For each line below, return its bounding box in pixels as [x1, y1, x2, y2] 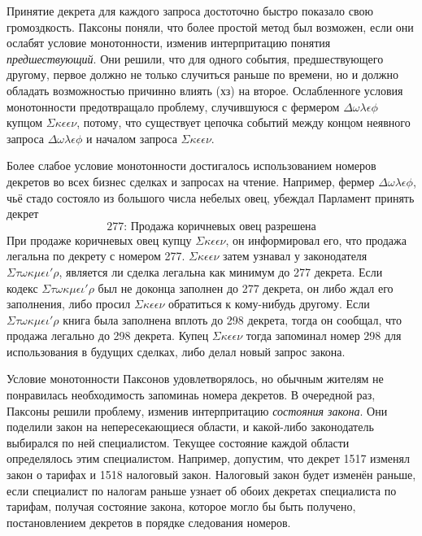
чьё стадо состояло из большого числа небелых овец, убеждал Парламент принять [7, 189, 415, 206]
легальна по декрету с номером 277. [7, 247, 185, 264]
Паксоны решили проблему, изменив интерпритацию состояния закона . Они [7, 402, 388, 419]
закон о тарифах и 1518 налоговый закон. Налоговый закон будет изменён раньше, [7, 466, 416, 483]
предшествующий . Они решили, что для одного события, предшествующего [7, 50, 384, 67]
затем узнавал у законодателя [223, 247, 368, 264]
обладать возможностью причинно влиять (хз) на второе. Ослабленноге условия [7, 81, 403, 98]
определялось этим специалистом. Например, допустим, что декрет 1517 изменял [7, 450, 410, 467]
